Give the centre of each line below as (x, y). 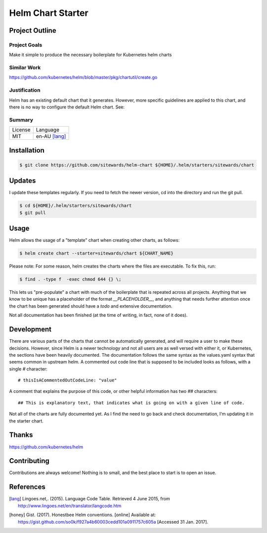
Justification (25, 90)
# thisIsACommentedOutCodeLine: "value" (67, 380)
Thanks (21, 435)
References (27, 487)
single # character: (28, 369)
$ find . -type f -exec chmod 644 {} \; (70, 279)
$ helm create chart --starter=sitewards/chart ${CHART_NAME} (96, 253)
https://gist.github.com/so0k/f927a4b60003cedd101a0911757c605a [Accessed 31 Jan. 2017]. (113, 522)
